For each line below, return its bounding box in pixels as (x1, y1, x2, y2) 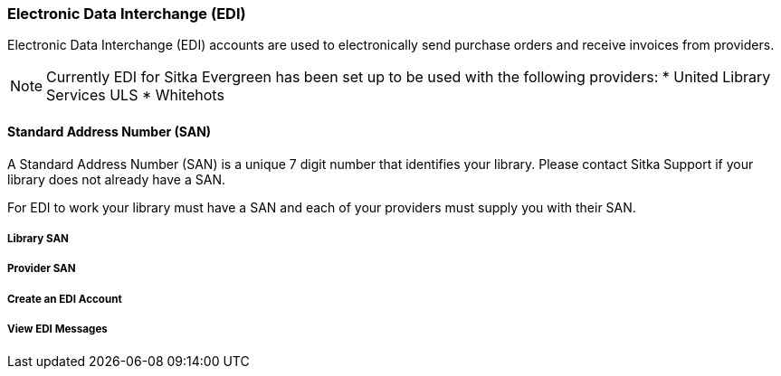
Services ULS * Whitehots (46, 86, 224, 105)
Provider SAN (7, 262, 76, 276)
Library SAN (7, 231, 69, 245)
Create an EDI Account (7, 292, 122, 305)
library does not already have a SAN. (7, 171, 225, 187)
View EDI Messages (7, 323, 108, 336)
